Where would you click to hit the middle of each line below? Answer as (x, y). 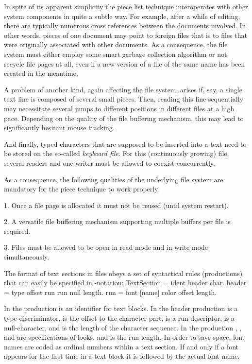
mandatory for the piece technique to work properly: (82, 189)
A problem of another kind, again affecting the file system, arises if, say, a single (123, 89)
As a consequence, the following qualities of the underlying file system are (114, 179)
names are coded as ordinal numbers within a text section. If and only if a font (121, 346)
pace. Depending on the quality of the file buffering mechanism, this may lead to (124, 118)
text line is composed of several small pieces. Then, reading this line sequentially (124, 99)
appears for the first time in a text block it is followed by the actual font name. (122, 356)
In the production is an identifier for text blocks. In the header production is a (121, 308)
